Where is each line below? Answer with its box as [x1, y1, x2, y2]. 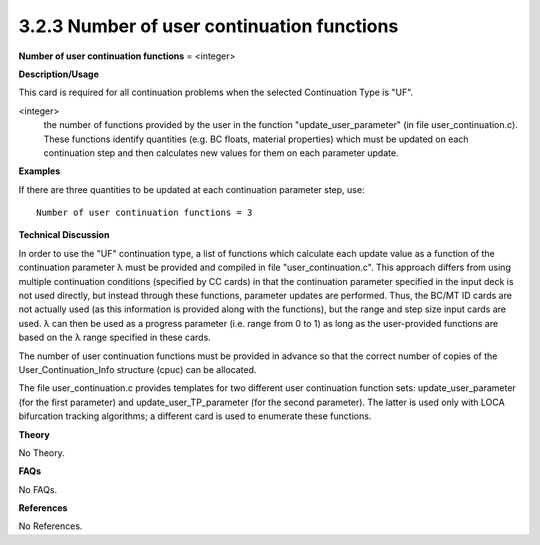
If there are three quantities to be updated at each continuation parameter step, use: [18, 183, 365, 195]
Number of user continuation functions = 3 [36, 207, 253, 219]
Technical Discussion [18, 229, 110, 241]
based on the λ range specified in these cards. [18, 331, 212, 344]
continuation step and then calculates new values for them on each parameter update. [43, 146, 399, 159]
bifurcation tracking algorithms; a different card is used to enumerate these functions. [18, 410, 372, 422]
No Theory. [18, 446, 65, 459]
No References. [18, 520, 83, 532]
